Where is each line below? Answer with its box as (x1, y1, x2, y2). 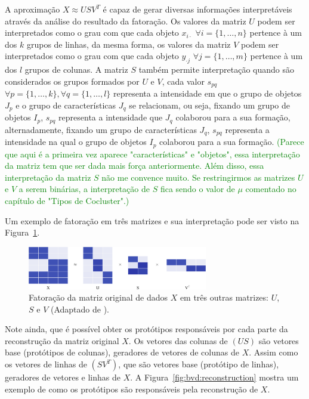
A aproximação (5, 3, 60, 15)
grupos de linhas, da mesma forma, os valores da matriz (26, 38, 231, 50)
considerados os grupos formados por (5, 75, 140, 87)
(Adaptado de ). (50, 302, 109, 315)
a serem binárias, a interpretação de (18, 183, 150, 195)
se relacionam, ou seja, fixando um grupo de (129, 98, 291, 111)
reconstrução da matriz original (5, 334, 119, 347)
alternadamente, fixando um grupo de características (5, 123, 197, 135)
